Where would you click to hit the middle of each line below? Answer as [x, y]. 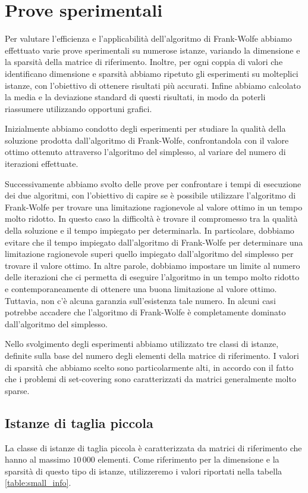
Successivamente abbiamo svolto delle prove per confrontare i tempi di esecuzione [153, 183]
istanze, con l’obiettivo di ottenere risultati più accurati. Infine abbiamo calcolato [153, 85]
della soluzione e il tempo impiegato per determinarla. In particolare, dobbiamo [150, 230]
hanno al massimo [37, 459]
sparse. [17, 390]
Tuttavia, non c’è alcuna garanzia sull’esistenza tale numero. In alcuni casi [140, 300]
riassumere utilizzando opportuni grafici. [78, 108]
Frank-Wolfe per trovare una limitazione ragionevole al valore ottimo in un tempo [154, 207]
